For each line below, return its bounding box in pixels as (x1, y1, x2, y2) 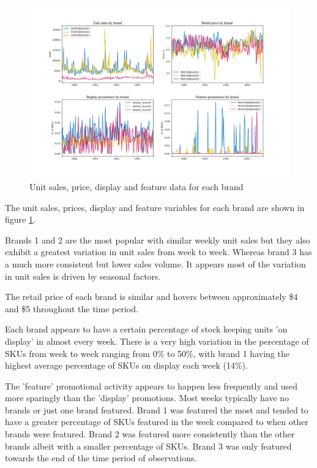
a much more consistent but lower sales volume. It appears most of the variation (5, 257, 306, 270)
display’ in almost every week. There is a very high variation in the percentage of (5, 334, 309, 347)
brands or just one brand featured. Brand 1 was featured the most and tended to (5, 403, 308, 416)
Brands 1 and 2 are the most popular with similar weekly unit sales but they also (5, 233, 310, 246)
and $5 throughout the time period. (5, 302, 138, 315)
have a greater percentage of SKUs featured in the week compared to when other (5, 415, 308, 428)
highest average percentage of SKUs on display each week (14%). (5, 359, 248, 372)
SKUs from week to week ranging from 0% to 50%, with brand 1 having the (5, 347, 289, 359)
